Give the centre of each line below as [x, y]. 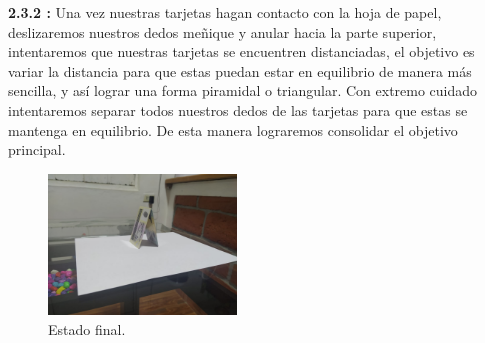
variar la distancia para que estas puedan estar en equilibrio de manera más [240, 70]
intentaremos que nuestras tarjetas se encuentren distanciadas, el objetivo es [241, 51]
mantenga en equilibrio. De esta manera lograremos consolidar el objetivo [233, 129]
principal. [37, 149]
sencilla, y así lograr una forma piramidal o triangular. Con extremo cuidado [243, 90]
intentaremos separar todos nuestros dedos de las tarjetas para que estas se [238, 109]
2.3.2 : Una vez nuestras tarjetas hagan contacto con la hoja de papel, [225, 12]
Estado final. [87, 329]
